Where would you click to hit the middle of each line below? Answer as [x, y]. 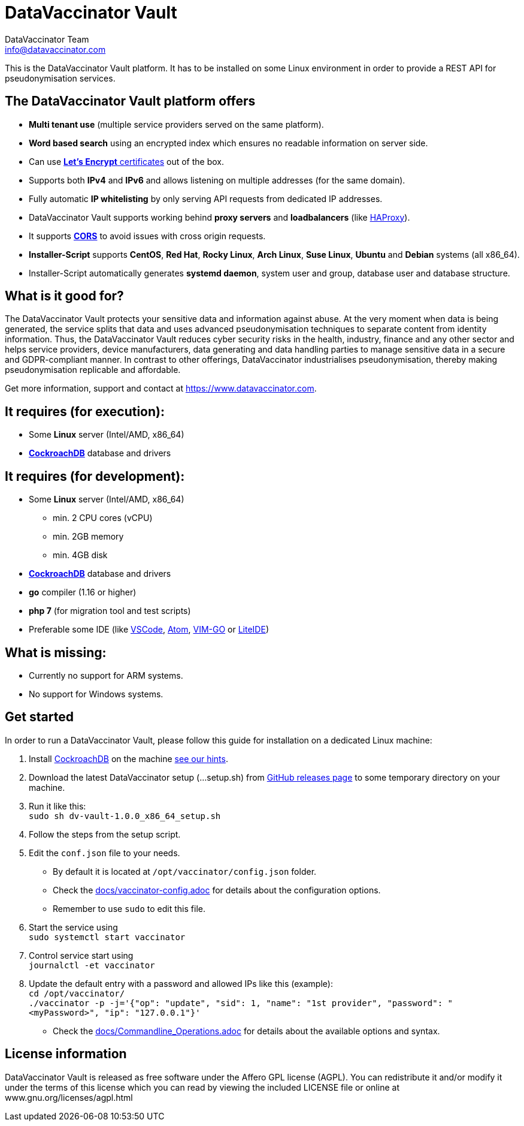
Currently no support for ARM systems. [106, 675]
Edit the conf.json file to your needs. [105, 853]
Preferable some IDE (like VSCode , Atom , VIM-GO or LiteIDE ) [149, 630]
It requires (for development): [95, 476]
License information [66, 1054]
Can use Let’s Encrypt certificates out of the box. [126, 161]
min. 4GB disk [80, 555]
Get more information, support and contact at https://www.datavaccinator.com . [161, 389]
